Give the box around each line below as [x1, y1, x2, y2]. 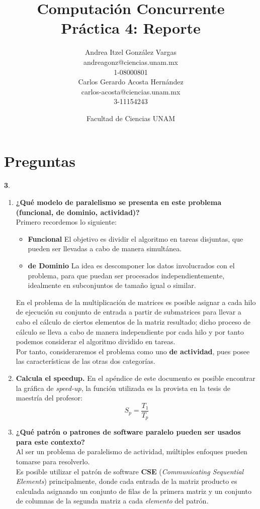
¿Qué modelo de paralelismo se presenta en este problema [16, 197, 221, 207]
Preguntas [4, 151, 75, 171]
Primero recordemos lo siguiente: [16, 217, 117, 227]
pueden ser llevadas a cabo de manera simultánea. [28, 243, 182, 254]
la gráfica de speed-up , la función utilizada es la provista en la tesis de [16, 382, 230, 393]
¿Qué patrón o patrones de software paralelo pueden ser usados [16, 427, 241, 437]
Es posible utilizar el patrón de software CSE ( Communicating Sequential [16, 466, 244, 476]
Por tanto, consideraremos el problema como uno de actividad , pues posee [16, 346, 250, 356]
